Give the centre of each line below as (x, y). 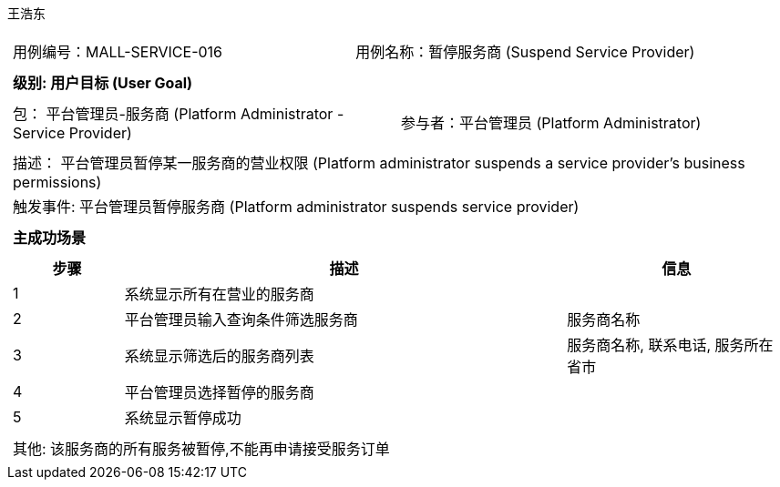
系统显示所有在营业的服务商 (219, 294)
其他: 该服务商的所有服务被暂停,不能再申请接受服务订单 (201, 449)
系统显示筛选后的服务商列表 (219, 356)
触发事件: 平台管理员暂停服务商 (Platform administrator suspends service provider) (296, 207)
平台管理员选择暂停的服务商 (219, 392)
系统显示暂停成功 (183, 418)
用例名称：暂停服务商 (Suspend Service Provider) (525, 52)
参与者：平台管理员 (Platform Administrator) (551, 123)
